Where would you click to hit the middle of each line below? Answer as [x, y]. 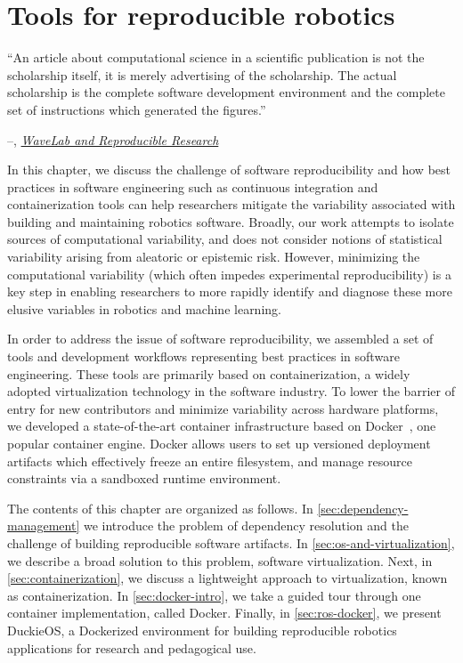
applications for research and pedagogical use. [132, 647]
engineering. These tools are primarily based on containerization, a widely [209, 373]
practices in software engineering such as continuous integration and [193, 186]
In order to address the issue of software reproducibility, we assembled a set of [220, 339]
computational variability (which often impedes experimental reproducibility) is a [229, 274]
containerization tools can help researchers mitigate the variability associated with [231, 204]
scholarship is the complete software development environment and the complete [226, 92]
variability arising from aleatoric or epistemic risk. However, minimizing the [214, 257]
